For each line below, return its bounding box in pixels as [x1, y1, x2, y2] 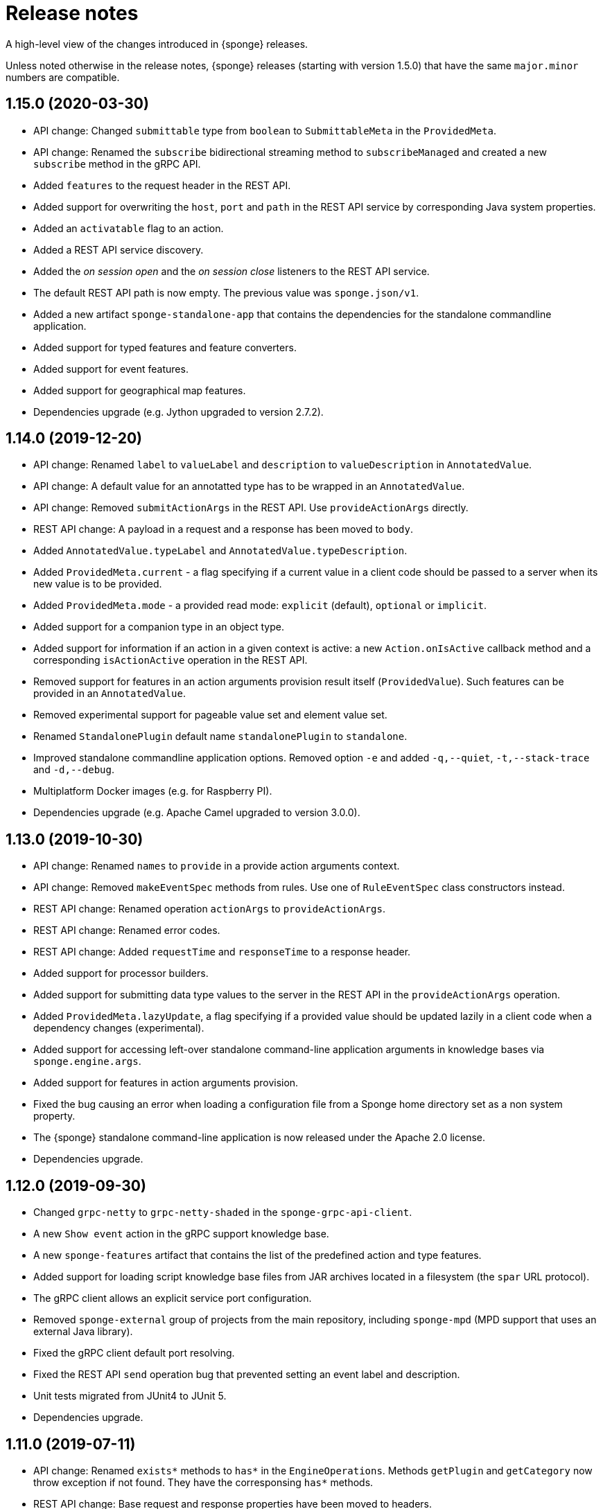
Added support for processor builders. [33, 967, 209, 980]
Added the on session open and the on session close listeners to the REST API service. [33, 265, 430, 277]
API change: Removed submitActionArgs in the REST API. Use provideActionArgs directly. [33, 502, 469, 514]
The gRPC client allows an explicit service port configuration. [33, 1292, 312, 1305]
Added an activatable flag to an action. [33, 222, 224, 234]
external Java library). [33, 1325, 133, 1338]
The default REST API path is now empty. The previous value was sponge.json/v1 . [33, 286, 419, 299]
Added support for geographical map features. [33, 384, 246, 396]
